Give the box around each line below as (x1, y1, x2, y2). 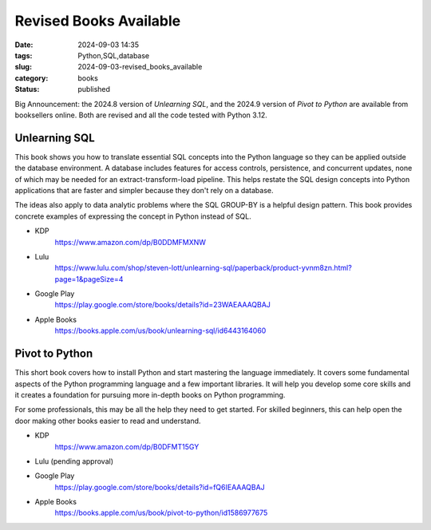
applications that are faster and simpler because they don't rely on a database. (14, 185, 274, 195)
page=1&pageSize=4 (54, 274, 124, 283)
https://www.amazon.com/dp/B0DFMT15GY (54, 441, 200, 451)
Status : (14, 85, 40, 94)
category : (14, 73, 49, 83)
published (77, 85, 111, 94)
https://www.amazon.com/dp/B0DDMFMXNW (54, 237, 207, 247)
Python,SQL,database (77, 50, 150, 60)
